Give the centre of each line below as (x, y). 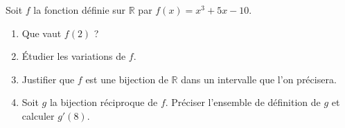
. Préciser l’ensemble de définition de (243, 102)
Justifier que (48, 79)
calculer (38, 115)
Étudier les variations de (74, 56)
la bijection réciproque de (104, 102)
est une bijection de (127, 79)
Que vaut (42, 33)
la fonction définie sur (80, 10)
